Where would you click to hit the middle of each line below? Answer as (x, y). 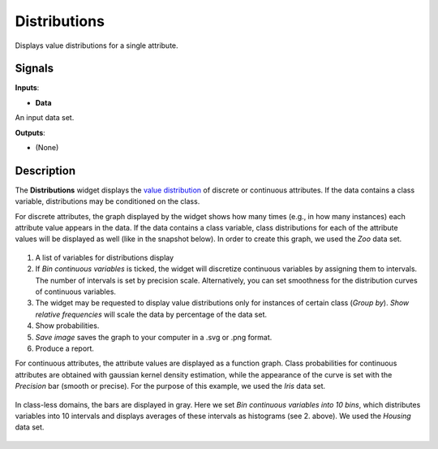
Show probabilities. (67, 326)
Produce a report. (65, 348)
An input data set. (45, 118)
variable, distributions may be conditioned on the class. (107, 201)
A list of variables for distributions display (105, 257)
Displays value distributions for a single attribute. (97, 45)
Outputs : (30, 132)
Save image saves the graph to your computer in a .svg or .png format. (154, 337)
